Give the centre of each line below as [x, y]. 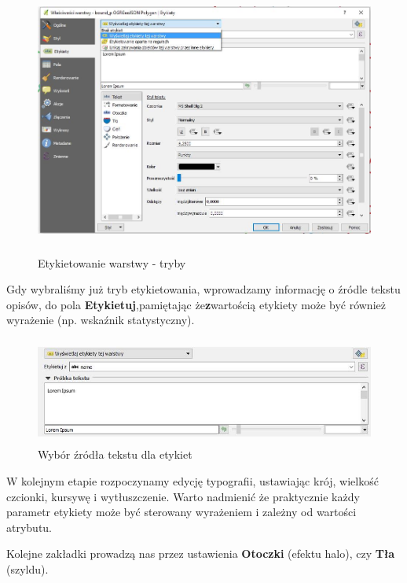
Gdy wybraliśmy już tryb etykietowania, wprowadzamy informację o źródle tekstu [203, 289]
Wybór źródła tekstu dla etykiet [115, 454]
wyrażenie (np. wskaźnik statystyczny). [101, 320]
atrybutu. [29, 527]
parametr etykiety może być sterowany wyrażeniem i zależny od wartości [181, 512]
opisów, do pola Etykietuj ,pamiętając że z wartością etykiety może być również [196, 304]
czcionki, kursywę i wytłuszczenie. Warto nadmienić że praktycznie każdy [183, 496]
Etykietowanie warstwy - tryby [112, 262]
